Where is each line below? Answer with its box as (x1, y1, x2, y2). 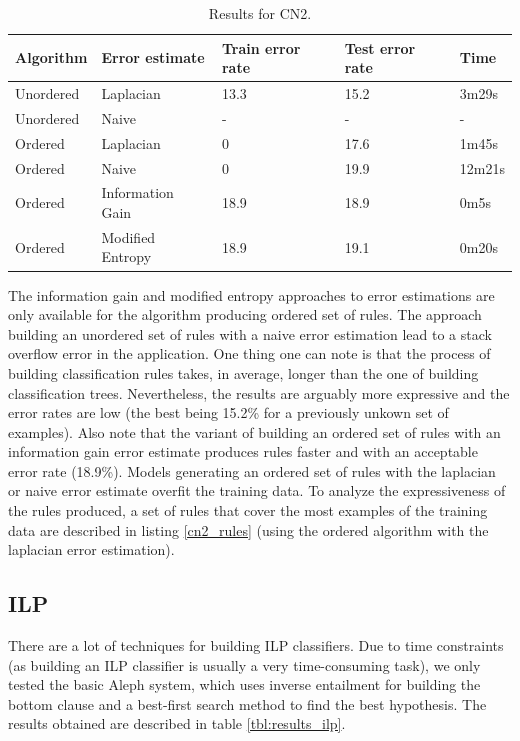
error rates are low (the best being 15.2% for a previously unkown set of (8, 402, 449, 423)
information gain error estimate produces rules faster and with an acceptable (8, 441, 478, 462)
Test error (344, 37, 416, 58)
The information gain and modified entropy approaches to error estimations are (8, 284, 495, 305)
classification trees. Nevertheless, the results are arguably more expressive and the (8, 382, 510, 403)
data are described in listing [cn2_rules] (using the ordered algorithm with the (8, 519, 489, 540)
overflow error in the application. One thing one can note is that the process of (8, 343, 491, 364)
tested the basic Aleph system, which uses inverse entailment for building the (8, 674, 481, 695)
